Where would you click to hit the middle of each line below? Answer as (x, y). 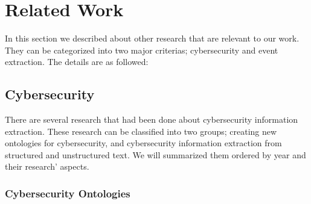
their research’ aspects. (47, 166)
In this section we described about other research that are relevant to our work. (152, 38)
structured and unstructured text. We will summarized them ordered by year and (155, 154)
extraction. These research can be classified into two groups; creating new (141, 131)
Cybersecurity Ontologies (68, 193)
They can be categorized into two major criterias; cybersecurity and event (142, 50)
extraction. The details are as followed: (77, 62)
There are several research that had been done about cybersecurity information (152, 119)
